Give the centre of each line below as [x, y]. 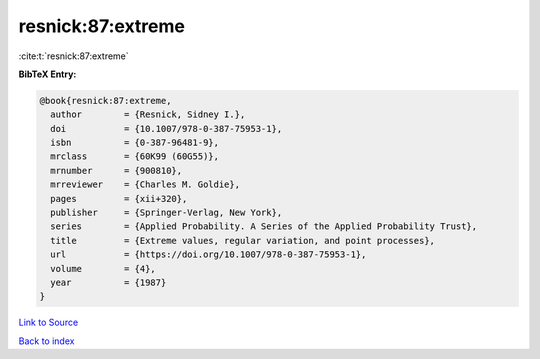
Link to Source [48, 322]
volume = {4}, [103, 268]
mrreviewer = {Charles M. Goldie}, [145, 184]
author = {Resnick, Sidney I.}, [148, 114]
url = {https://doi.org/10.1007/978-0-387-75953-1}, [208, 254]
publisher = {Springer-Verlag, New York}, [166, 213]
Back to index [46, 341]
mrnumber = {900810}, [116, 170]
